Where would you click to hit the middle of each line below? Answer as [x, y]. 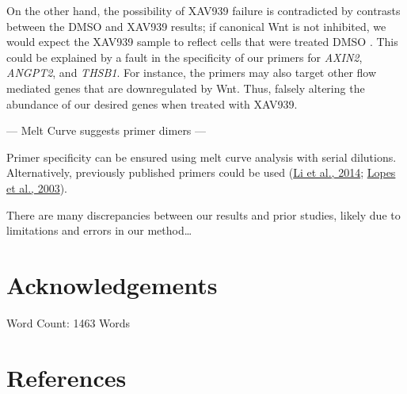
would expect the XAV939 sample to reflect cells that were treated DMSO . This [202, 42]
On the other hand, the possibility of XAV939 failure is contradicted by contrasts [203, 10]
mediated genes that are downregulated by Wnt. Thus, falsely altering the [186, 88]
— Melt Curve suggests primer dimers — [107, 130]
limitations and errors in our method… [99, 230]
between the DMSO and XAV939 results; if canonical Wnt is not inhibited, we [196, 26]
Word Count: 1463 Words [68, 322]
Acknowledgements [112, 284]
